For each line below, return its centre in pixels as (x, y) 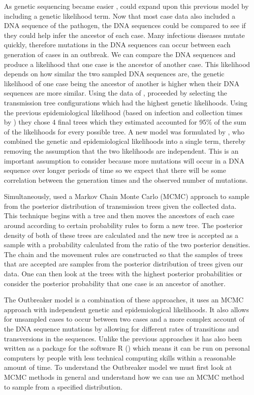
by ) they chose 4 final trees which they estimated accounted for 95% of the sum (125, 122)
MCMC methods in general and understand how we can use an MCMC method (124, 377)
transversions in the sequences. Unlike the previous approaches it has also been (123, 338)
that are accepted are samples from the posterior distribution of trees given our (124, 264)
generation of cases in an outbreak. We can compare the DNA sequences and (120, 54)
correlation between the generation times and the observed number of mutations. (126, 180)
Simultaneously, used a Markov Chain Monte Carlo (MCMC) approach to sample (127, 196)
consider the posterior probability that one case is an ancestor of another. (115, 283)
